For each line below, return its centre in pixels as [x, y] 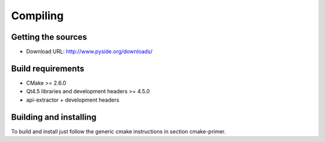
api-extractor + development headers [73, 100]
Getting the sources [49, 37]
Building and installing [54, 117]
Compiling [37, 16]
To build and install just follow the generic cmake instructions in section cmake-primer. [119, 131]
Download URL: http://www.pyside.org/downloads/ [89, 52]
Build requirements [48, 68]
